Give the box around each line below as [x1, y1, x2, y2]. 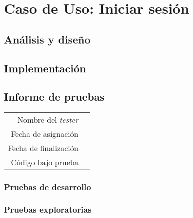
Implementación [4, 60, 86, 75]
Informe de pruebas [4, 89, 105, 104]
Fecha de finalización [8, 142, 78, 154]
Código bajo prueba [11, 156, 78, 168]
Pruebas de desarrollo [4, 181, 91, 193]
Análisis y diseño [4, 31, 91, 46]
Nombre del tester [17, 114, 78, 126]
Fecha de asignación [11, 128, 78, 140]
